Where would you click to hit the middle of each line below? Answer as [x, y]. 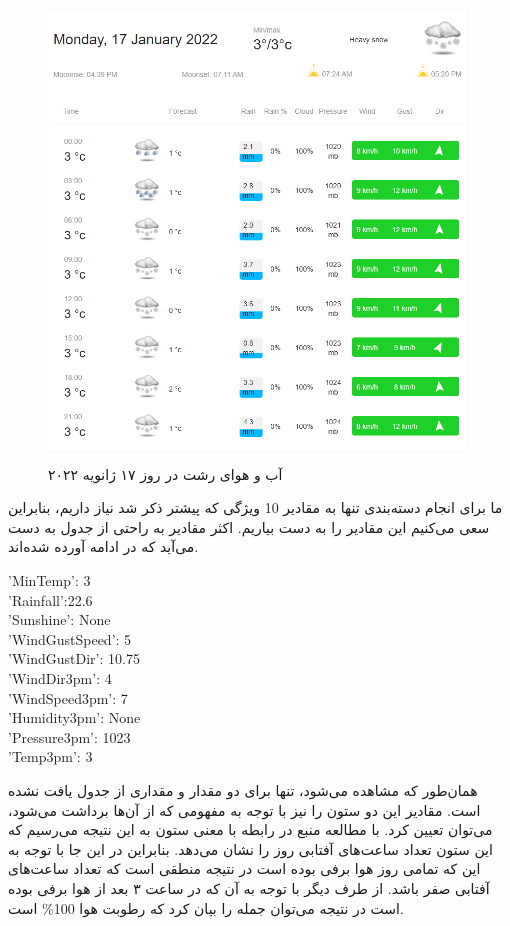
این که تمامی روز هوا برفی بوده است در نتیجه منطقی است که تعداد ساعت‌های [244, 868]
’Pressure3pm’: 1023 [69, 736]
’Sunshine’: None [59, 619]
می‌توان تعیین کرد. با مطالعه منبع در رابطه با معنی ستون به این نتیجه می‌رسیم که [250, 829]
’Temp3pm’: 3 [50, 756]
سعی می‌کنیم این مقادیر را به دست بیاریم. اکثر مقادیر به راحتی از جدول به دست [249, 526]
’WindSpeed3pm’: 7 [68, 697]
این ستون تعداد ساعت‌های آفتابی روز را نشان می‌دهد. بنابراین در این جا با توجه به [250, 848]
